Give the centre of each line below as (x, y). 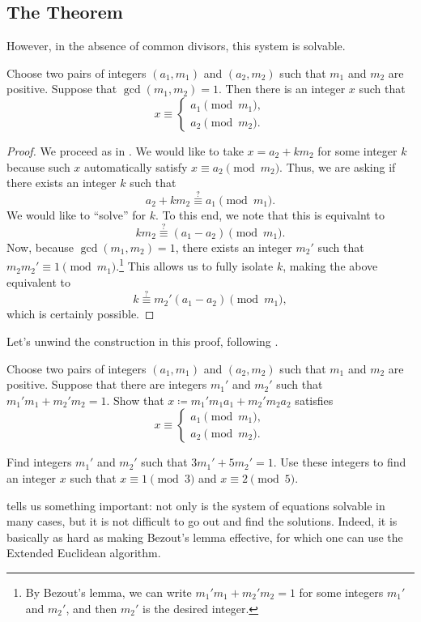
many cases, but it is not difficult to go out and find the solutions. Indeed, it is (202, 521)
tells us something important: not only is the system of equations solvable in (196, 505)
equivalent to (38, 281)
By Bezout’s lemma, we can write (108, 592)
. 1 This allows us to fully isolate (195, 265)
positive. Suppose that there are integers (107, 384)
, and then (91, 608)
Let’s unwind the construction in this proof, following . (142, 341)
